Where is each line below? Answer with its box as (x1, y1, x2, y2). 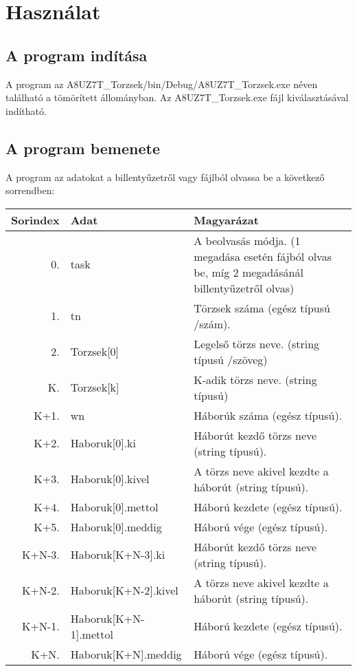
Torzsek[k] (70, 379, 119, 396)
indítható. (5, 103, 47, 118)
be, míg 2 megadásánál (194, 264, 303, 280)
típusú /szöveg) (194, 351, 268, 368)
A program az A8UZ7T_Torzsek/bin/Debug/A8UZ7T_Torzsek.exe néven (5, 76, 318, 91)
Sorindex (11, 211, 60, 228)
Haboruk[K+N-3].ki (70, 546, 165, 563)
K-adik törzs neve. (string (194, 371, 317, 387)
